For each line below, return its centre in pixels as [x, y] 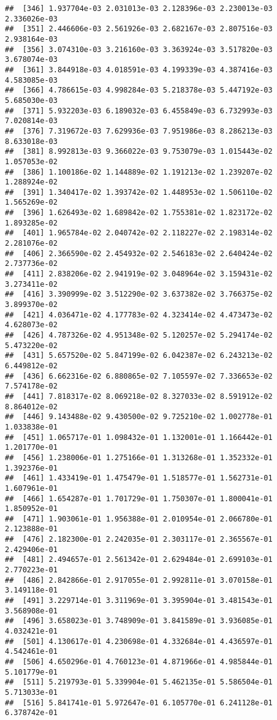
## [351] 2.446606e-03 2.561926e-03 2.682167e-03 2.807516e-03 [139, 29]
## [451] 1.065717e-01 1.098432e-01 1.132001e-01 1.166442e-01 [139, 437]
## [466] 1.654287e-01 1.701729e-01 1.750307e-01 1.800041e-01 [139, 498]
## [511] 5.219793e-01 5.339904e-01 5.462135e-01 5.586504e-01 [139, 682]
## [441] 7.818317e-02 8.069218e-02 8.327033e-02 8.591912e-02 [139, 396]
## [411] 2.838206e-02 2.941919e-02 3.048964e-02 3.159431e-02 [139, 274]
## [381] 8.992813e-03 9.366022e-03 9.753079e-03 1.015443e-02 [139, 152]
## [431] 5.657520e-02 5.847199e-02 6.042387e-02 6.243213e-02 [139, 356]
